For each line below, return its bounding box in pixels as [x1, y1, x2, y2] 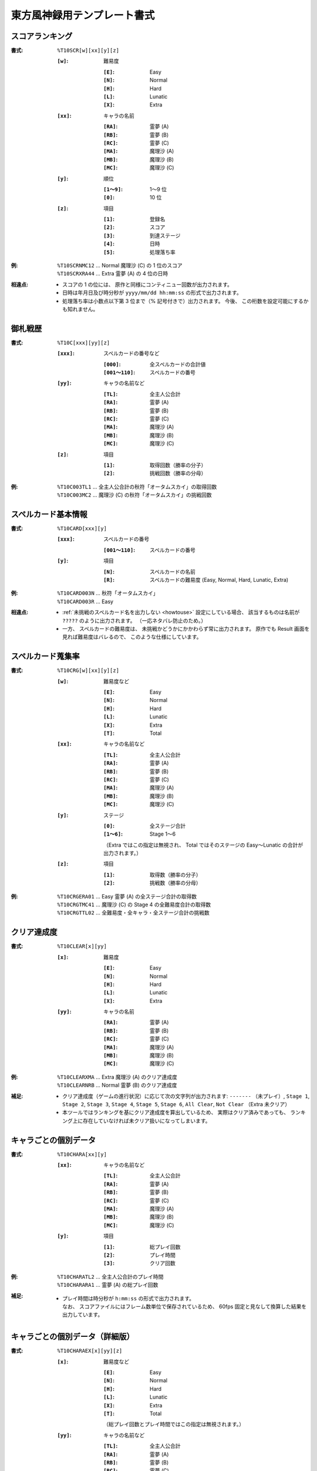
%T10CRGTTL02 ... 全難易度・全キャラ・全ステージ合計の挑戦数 [57, 909, 210, 916]
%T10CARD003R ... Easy [57, 598, 114, 605]
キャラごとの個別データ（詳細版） [11, 1332, 134, 1342]
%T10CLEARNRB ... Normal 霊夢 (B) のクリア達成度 [57, 1081, 177, 1089]
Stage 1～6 [150, 830, 176, 838]
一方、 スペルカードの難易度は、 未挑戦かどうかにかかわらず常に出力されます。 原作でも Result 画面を [62, 625, 310, 632]
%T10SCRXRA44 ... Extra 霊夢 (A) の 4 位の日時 [57, 270, 168, 277]
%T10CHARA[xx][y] [57, 1151, 107, 1157]
